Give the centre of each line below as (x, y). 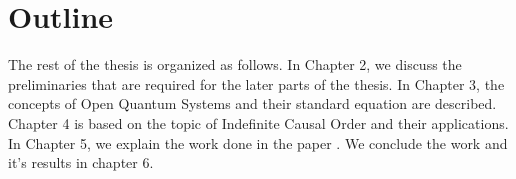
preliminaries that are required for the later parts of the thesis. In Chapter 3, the (256, 83)
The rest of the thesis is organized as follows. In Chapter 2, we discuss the (235, 64)
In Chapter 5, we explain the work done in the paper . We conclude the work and (258, 142)
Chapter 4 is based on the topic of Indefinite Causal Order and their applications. (258, 122)
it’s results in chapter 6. (81, 162)
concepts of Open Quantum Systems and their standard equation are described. (252, 103)
